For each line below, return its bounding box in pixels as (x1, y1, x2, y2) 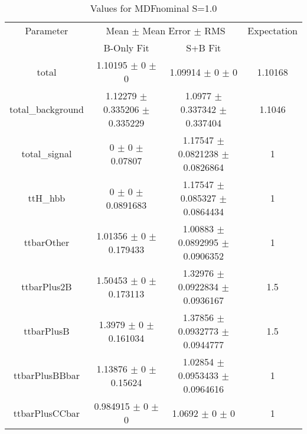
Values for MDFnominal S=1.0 (90, 1, 217, 15)
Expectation (247, 24, 298, 37)
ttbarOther (24, 235, 70, 249)
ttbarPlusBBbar (13, 368, 80, 382)
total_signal (21, 147, 72, 160)
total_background (9, 102, 84, 116)
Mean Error (142, 24, 191, 37)
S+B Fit (186, 41, 221, 54)
